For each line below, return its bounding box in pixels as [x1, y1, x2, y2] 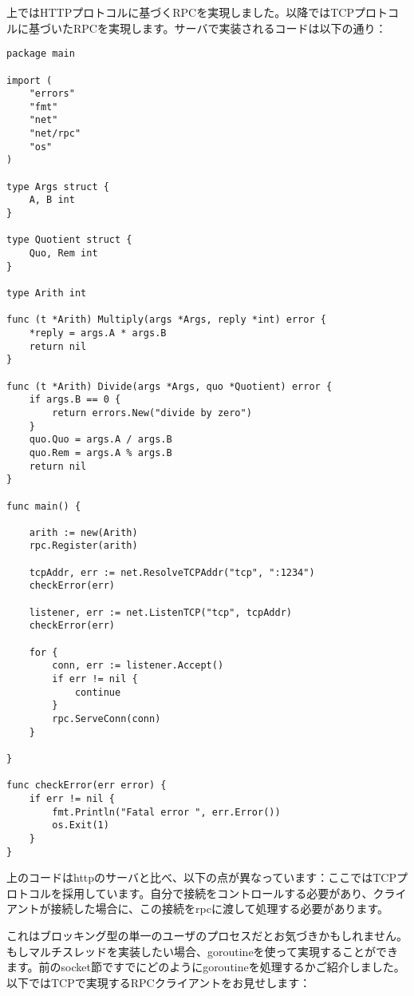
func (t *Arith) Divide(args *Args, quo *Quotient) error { [6, 380, 333, 392]
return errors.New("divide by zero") [52, 407, 252, 419]
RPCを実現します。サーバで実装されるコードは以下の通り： [73, 19, 387, 36]
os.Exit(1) [52, 819, 109, 831]
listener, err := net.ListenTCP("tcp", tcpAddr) [29, 606, 292, 618]
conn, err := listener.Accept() [52, 660, 224, 672]
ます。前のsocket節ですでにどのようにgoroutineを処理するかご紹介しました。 [6, 958, 405, 975]
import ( [6, 74, 53, 86]
